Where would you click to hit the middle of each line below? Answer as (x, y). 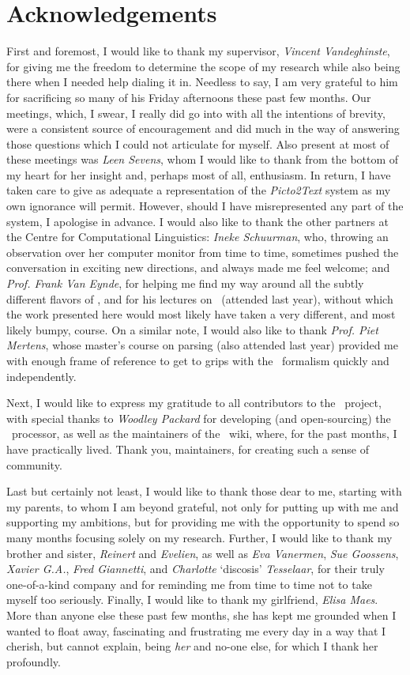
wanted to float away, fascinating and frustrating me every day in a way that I (196, 630)
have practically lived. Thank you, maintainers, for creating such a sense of (188, 449)
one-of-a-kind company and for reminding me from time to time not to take (189, 584)
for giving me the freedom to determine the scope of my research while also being (203, 66)
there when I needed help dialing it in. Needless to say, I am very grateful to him (202, 82)
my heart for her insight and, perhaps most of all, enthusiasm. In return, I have (199, 174)
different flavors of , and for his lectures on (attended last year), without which (200, 298)
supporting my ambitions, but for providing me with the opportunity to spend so (203, 522)
